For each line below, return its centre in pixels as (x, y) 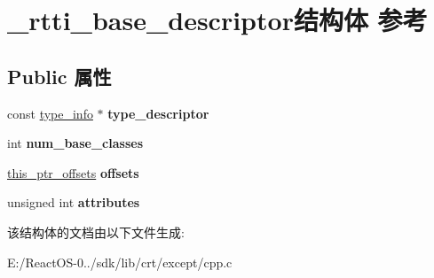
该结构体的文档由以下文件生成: (96, 232)
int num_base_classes (75, 143)
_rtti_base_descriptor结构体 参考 (217, 20)
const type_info (50, 113)
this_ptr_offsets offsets (73, 172)
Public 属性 (59, 76)
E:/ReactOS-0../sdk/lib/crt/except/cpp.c (120, 262)
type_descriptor (158, 113)
